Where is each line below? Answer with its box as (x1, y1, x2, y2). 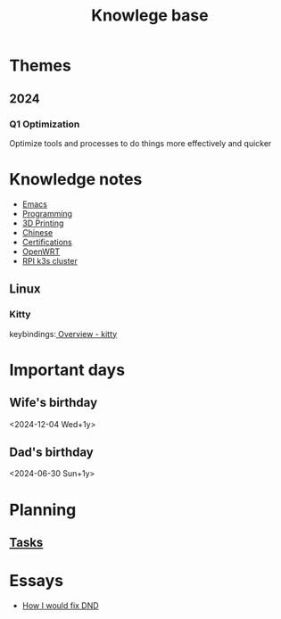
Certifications (21, 236, 73, 247)
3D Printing (21, 218, 64, 228)
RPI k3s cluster (21, 255, 79, 266)
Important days (9, 359, 126, 380)
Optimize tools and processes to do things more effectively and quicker (9, 137, 272, 148)
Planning (9, 499, 77, 520)
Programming (21, 208, 73, 219)
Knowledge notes (9, 169, 143, 190)
